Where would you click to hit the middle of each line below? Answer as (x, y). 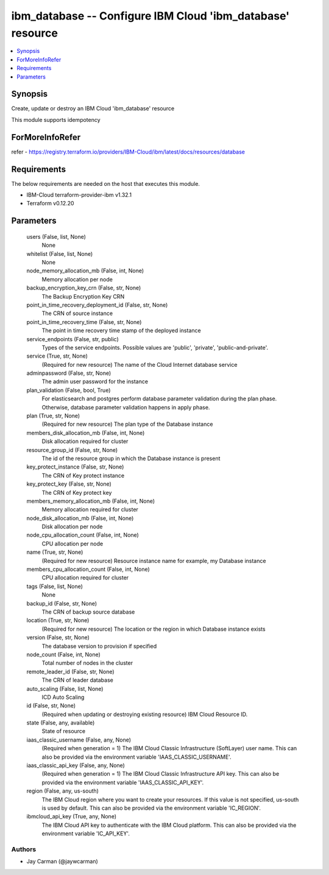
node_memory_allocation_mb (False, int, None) (85, 271)
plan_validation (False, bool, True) (69, 390)
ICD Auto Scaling (63, 697)
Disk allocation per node (72, 526)
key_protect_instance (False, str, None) (75, 467)
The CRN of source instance (77, 313)
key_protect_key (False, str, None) (69, 484)
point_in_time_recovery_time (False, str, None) (84, 322)
